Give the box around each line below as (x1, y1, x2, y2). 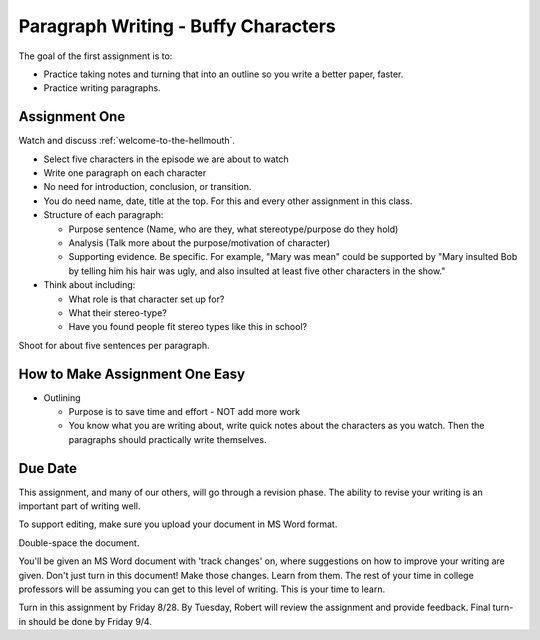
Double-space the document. (18, 536, 140, 549)
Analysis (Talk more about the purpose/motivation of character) (68, 236, 331, 249)
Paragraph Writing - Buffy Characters (18, 15, 336, 37)
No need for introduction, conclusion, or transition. (43, 181, 252, 193)
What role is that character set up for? (68, 293, 225, 305)
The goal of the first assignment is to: (18, 50, 173, 62)
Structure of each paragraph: (43, 209, 164, 221)
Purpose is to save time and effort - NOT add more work (68, 406, 301, 417)
